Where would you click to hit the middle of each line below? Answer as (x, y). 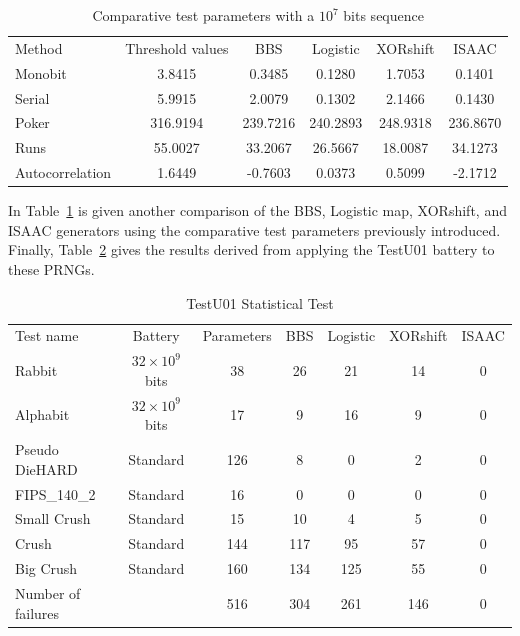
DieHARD (46, 468)
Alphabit (42, 414)
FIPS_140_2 (55, 493)
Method (39, 47)
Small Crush (53, 518)
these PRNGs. (51, 268)
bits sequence (383, 15)
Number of (48, 592)
